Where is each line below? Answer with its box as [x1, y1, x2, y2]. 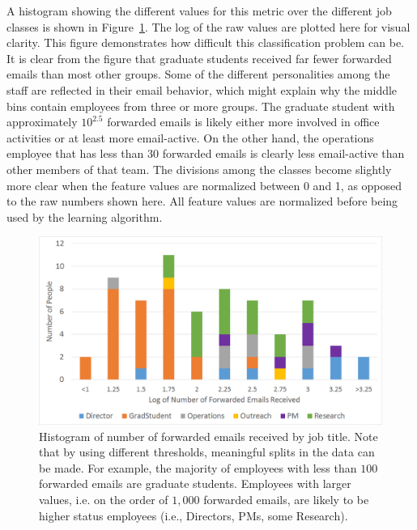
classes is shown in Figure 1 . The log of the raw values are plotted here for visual [6, 18, 411, 35]
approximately [6, 113, 78, 130]
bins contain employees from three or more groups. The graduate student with [6, 97, 395, 114]
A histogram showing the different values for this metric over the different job [6, 2, 392, 19]
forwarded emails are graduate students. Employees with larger [39, 475, 351, 492]
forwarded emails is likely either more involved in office [107, 113, 380, 130]
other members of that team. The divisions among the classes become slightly [6, 160, 392, 177]
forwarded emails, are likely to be [203, 490, 369, 507]
